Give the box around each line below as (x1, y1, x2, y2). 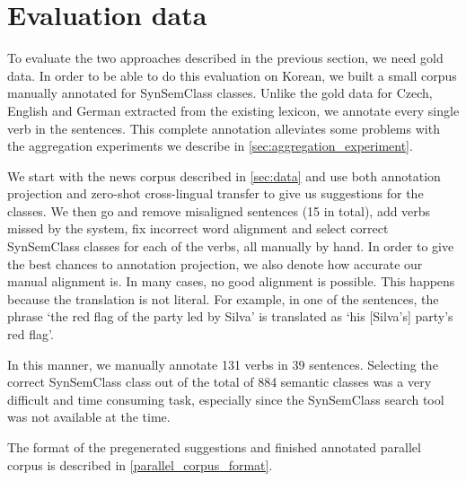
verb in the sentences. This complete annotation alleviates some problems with (7, 118, 440, 137)
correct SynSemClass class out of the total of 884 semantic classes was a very (7, 372, 432, 391)
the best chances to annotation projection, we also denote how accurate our (7, 254, 423, 273)
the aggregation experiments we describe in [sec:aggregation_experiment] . (7, 136, 413, 155)
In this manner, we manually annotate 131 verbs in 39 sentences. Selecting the (7, 354, 438, 373)
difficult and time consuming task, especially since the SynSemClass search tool (7, 389, 444, 408)
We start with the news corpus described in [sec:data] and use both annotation (7, 166, 441, 185)
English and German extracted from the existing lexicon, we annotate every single (7, 101, 460, 119)
